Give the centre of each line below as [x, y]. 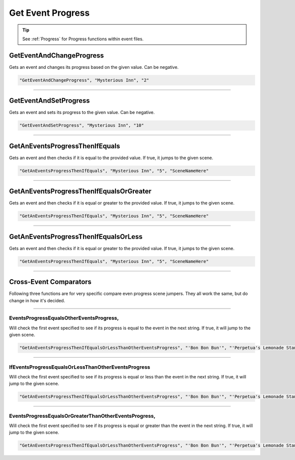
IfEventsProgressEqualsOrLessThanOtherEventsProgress [80, 367]
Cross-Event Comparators [50, 282]
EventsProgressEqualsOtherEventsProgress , [64, 318]
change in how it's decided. [37, 300]
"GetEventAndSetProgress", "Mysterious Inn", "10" [82, 126]
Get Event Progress [49, 13]
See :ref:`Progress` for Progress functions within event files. [83, 39]
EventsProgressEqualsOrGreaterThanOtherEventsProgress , [82, 416]
